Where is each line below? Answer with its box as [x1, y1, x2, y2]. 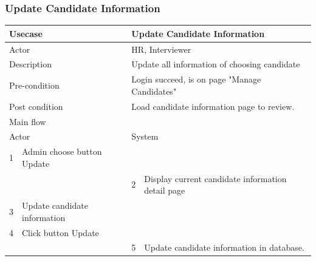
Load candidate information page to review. [131, 100, 295, 112]
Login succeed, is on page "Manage [131, 73, 261, 86]
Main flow [9, 115, 46, 127]
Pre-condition [9, 79, 60, 92]
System [131, 130, 159, 143]
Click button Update [22, 226, 99, 239]
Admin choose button [22, 145, 102, 158]
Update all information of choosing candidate [131, 58, 300, 70]
